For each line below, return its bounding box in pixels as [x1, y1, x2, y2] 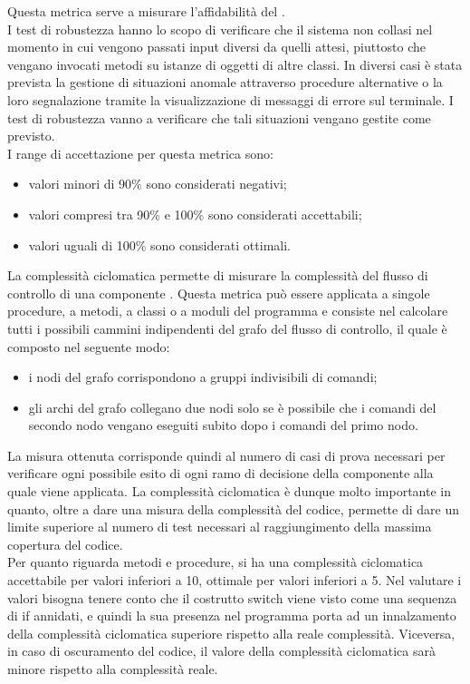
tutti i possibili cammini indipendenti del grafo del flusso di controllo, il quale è [7, 318, 447, 337]
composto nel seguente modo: [7, 337, 170, 356]
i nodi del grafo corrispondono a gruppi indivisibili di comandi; [28, 367, 378, 386]
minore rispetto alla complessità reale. [7, 660, 218, 678]
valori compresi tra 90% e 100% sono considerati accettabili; [28, 204, 362, 223]
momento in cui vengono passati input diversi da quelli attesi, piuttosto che [7, 37, 427, 56]
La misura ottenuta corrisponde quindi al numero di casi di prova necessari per [7, 445, 446, 464]
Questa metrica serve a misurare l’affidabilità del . [7, 2, 285, 20]
